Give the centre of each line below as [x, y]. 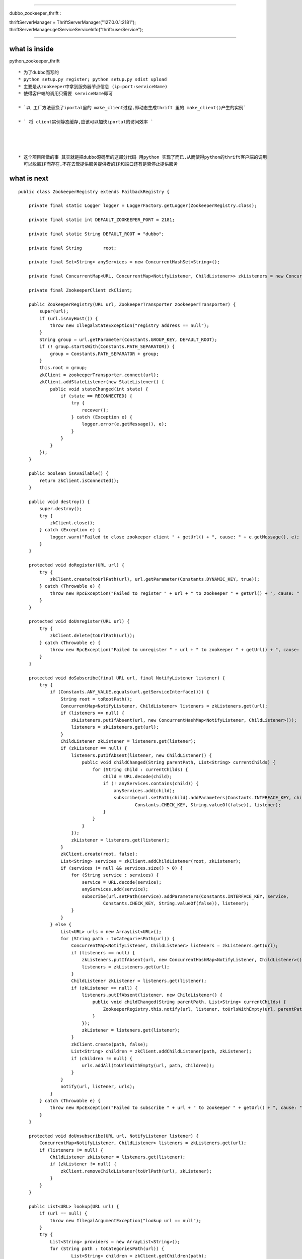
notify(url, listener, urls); [98, 1087]
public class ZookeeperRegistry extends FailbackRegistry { [94, 192]
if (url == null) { [63, 1213]
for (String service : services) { [115, 875]
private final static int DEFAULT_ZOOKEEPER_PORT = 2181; [102, 220]
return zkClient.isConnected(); [79, 480]
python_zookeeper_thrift [34, 61]
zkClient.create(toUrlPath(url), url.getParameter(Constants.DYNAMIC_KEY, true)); [155, 579]
